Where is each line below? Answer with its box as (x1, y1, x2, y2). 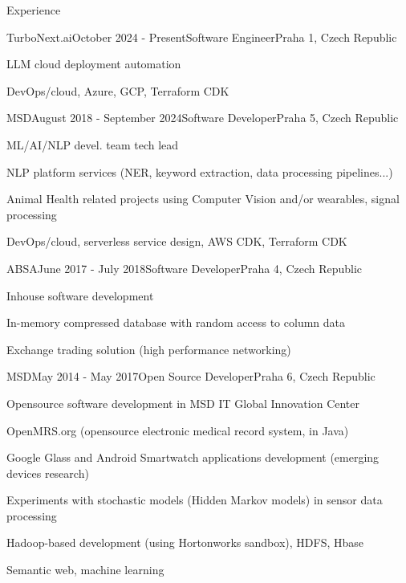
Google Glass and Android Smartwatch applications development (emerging (6, 449, 380, 466)
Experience (6, 2, 61, 18)
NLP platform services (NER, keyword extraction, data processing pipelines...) (6, 163, 393, 180)
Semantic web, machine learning (6, 561, 164, 578)
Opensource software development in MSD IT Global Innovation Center (6, 394, 360, 411)
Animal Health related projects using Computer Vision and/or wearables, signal (6, 190, 400, 207)
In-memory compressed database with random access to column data (6, 314, 346, 331)
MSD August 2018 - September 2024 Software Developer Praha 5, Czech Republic (6, 109, 399, 126)
